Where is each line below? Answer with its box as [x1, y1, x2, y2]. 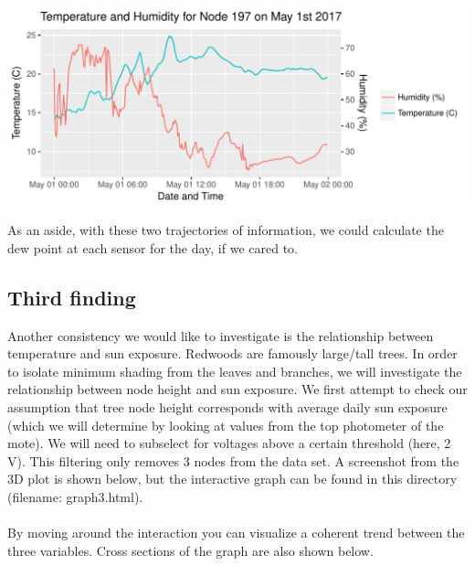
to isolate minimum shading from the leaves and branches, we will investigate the [7, 361, 462, 380]
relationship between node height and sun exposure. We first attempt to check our [7, 379, 468, 399]
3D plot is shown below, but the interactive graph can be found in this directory [7, 469, 458, 488]
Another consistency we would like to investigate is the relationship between [7, 326, 434, 345]
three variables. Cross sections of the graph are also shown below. [7, 540, 374, 560]
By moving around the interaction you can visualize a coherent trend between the [7, 523, 465, 542]
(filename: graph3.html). [7, 486, 143, 506]
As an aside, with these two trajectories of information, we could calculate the [7, 220, 444, 240]
